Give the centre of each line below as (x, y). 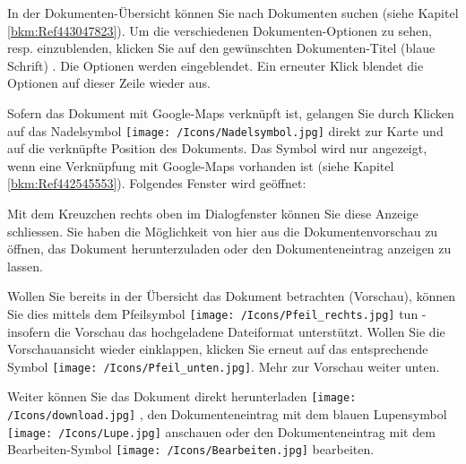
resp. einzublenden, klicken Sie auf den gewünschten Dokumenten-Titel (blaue (221, 48)
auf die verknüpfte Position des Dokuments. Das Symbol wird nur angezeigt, (217, 148)
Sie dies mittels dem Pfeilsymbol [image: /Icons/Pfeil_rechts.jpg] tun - (217, 313)
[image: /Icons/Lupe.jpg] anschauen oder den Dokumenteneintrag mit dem (221, 431)
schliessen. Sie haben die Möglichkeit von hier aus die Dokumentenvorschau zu (223, 231)
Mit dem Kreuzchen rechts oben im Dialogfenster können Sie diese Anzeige (213, 213)
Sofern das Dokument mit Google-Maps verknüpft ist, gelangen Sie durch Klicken (231, 112)
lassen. (25, 266)
